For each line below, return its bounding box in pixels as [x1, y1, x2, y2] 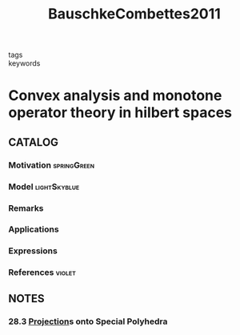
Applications [8, 224, 59, 235]
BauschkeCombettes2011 [47, 5, 222, 23]
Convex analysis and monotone [8, 87, 222, 105]
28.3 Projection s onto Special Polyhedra [8, 316, 168, 327]
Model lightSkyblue [8, 181, 80, 192]
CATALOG [8, 135, 58, 149]
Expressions [8, 245, 58, 256]
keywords [8, 59, 41, 68]
